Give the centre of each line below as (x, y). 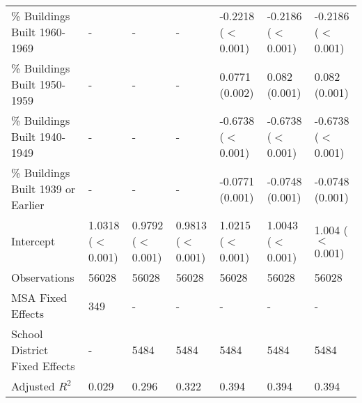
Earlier (28, 205)
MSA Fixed (39, 297)
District (30, 350)
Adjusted (33, 386)
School (27, 334)
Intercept (33, 241)
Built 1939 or (44, 189)
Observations (43, 277)
